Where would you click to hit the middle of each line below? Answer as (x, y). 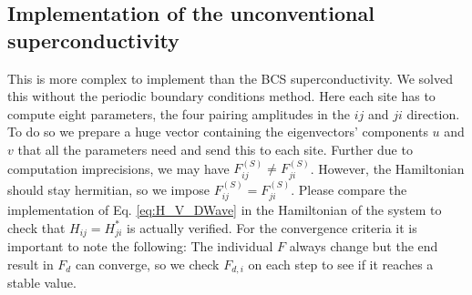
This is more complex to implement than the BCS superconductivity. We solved (231, 78)
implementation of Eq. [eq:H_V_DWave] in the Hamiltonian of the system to (225, 210)
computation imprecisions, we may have (118, 168)
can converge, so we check (147, 264)
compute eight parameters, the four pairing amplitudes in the (179, 113)
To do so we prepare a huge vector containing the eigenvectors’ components (218, 132)
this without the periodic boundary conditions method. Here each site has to (221, 96)
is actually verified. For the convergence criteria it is (272, 227)
